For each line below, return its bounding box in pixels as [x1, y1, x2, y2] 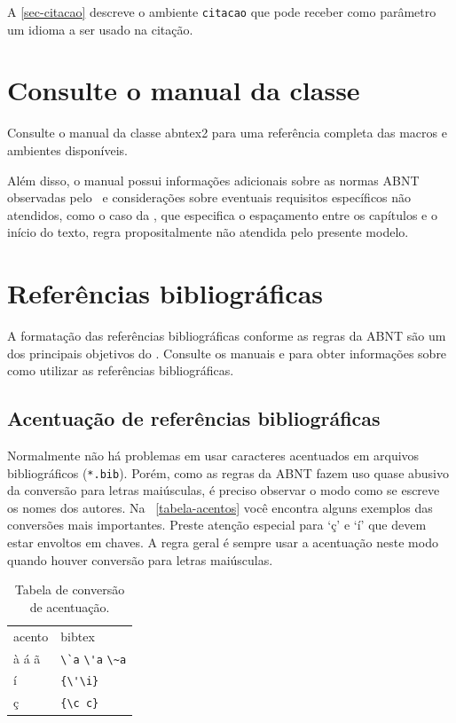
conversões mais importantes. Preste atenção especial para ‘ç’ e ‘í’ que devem [7, 515, 427, 534]
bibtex [60, 626, 95, 645]
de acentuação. [29, 597, 110, 616]
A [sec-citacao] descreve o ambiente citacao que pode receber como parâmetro [7, 3, 436, 20]
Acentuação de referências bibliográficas [7, 405, 381, 432]
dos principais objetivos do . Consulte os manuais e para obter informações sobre [7, 343, 447, 362]
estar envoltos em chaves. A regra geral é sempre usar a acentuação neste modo [7, 533, 438, 552]
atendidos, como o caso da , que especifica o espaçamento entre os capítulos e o [7, 205, 437, 224]
